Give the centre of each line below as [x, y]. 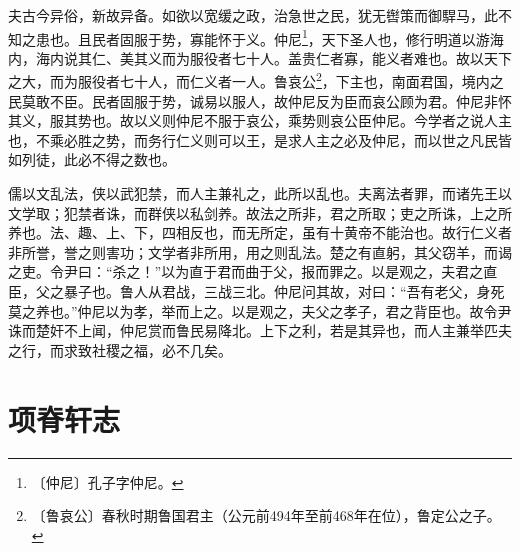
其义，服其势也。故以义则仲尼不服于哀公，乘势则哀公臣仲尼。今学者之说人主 [260, 120]
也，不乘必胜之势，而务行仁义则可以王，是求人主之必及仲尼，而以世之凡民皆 [260, 139]
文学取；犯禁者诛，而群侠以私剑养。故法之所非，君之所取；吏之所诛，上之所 [260, 212]
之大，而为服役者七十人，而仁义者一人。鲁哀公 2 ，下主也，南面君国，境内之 [256, 80]
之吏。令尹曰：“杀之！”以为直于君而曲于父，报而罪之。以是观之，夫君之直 [253, 271]
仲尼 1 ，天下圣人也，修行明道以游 [381, 37]
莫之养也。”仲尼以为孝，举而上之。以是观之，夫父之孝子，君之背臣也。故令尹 [260, 310]
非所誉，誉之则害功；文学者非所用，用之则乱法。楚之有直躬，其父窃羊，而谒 [260, 251]
